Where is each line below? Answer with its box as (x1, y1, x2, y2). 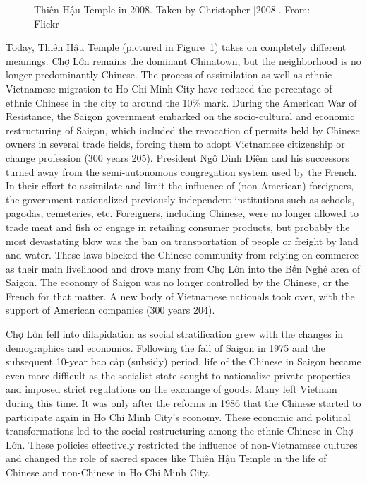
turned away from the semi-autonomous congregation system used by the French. (6, 164, 357, 179)
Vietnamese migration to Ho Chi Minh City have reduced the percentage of (6, 81, 332, 95)
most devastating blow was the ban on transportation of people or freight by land (6, 233, 359, 248)
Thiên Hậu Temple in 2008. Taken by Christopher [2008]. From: (34, 2, 311, 16)
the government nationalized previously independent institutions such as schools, (6, 191, 355, 206)
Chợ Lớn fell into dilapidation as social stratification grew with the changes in (6, 326, 344, 341)
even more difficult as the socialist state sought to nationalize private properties (6, 367, 351, 382)
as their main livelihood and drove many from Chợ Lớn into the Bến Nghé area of (6, 261, 361, 276)
